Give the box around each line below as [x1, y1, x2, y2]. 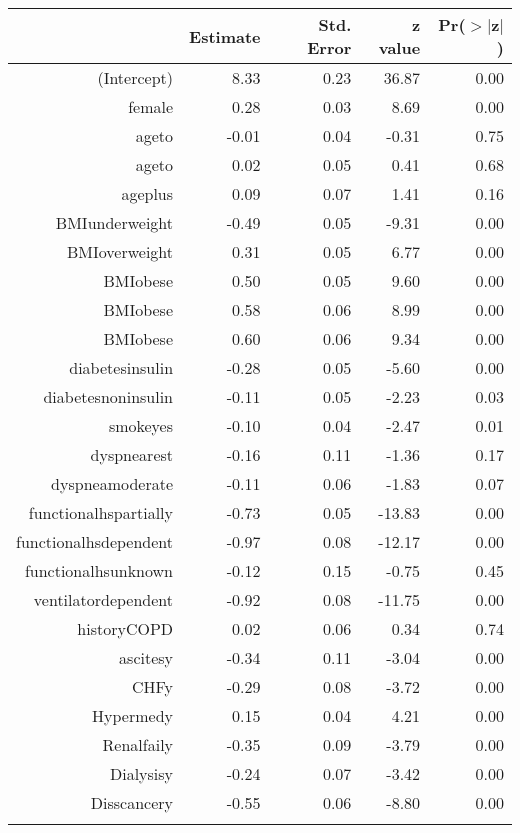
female [128, 95, 174, 118]
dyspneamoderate [51, 472, 174, 495]
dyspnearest [90, 443, 174, 466]
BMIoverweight [66, 240, 174, 263]
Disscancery [90, 791, 174, 814]
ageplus [121, 182, 174, 205]
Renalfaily [102, 733, 174, 756]
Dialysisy [109, 762, 174, 785]
